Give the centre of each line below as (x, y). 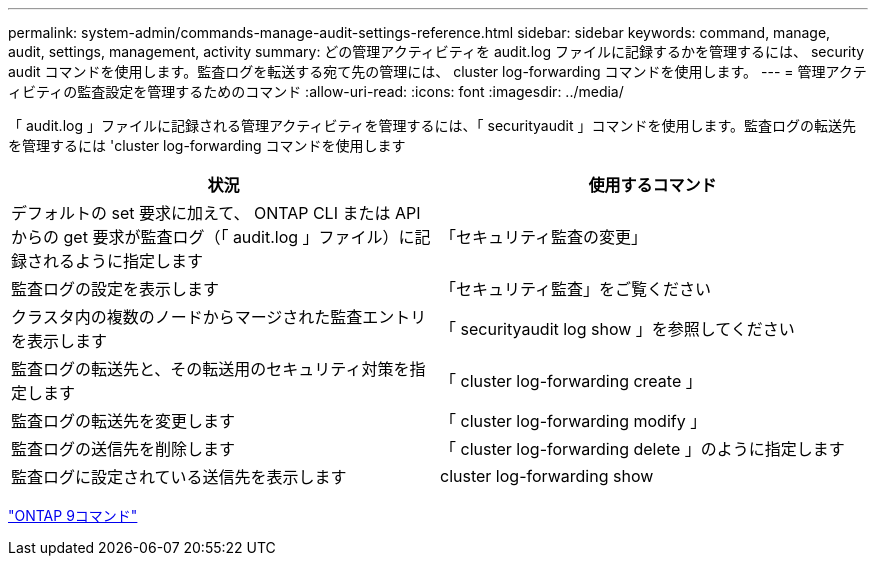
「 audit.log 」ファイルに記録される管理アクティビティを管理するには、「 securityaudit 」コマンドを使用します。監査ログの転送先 (432, 125)
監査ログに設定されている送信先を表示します (179, 477)
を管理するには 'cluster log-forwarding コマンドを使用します (207, 145)
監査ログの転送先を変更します (123, 421)
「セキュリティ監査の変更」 (544, 237)
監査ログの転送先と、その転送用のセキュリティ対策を (210, 369)
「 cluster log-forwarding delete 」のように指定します (642, 449)
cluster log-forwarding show (547, 476)
